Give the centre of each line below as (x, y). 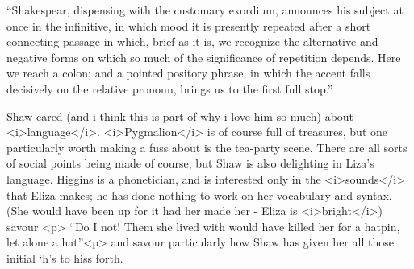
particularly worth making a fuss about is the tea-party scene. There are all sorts (207, 147)
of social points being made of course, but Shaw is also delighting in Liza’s (190, 163)
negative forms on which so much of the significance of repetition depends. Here (204, 57)
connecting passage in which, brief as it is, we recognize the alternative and (192, 41)
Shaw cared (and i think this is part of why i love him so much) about (180, 116)
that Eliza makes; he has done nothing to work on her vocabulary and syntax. (199, 195)
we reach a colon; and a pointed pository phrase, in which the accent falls (188, 73)
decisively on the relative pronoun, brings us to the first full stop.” (170, 88)
